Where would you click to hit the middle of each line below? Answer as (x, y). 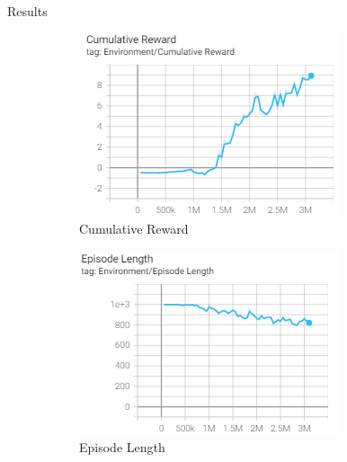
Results (27, 11)
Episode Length (122, 447)
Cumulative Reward (134, 229)
